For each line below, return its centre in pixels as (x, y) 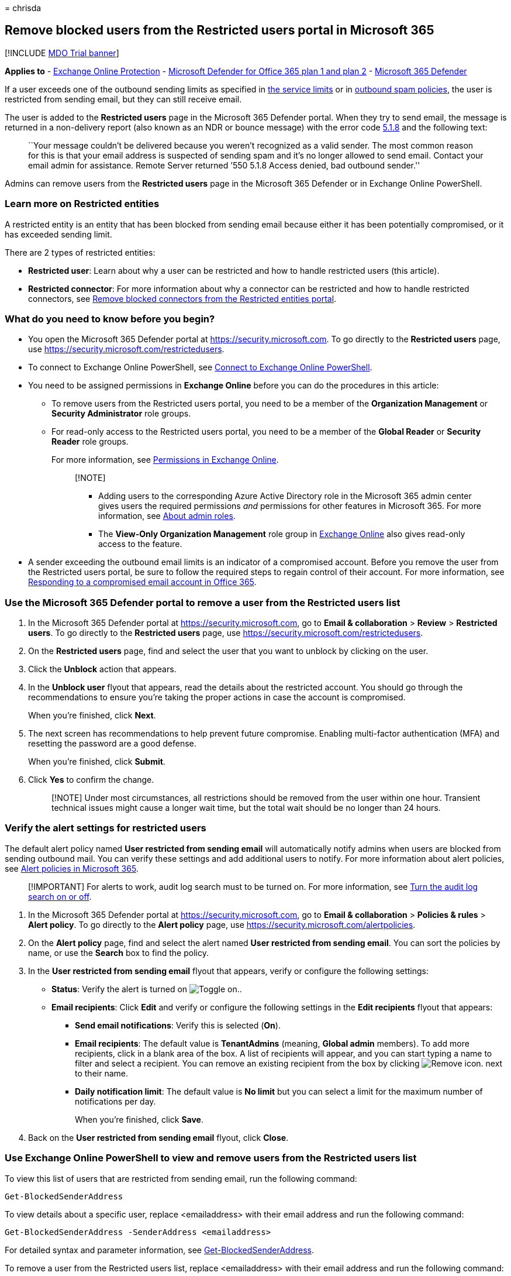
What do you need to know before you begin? (110, 319)
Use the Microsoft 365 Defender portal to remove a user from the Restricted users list (203, 602)
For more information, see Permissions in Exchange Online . (165, 460)
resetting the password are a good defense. (112, 744)
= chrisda (23, 8)
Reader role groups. (90, 442)
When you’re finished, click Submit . (97, 762)
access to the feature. (140, 544)
